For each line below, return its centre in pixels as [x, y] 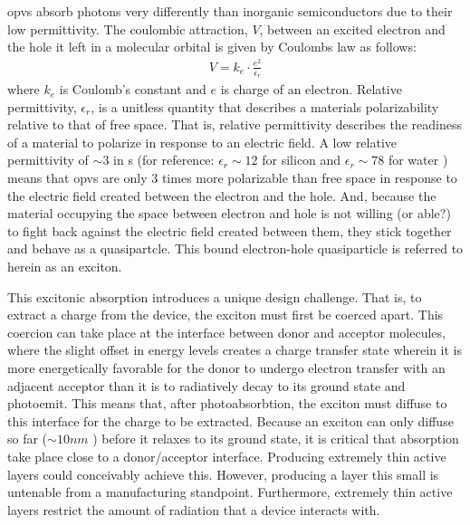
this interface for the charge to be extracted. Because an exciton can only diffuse [230, 420]
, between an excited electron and [352, 29]
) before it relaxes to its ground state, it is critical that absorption [276, 439]
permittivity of [48, 160]
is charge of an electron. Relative [311, 89]
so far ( [28, 439]
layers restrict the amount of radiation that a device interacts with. [194, 509]
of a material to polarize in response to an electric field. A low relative [202, 142]
